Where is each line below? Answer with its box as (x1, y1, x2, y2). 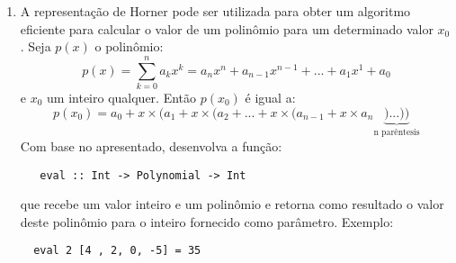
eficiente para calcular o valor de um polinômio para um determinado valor (20, 19, 434, 38)
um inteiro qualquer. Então (47, 87, 197, 106)
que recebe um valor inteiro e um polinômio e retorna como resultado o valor (20, 195, 444, 213)
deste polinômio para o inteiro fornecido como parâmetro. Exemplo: (20, 212, 394, 231)
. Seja (20, 37, 51, 56)
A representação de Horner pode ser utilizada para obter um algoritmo (20, 2, 411, 20)
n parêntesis (373, 128, 420, 138)
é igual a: (245, 87, 296, 106)
